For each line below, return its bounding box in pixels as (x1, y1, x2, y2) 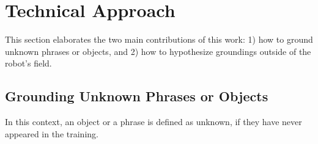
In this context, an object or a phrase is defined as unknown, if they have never (5, 115, 302, 128)
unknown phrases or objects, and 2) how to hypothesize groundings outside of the (5, 45, 311, 57)
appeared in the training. (5, 127, 98, 140)
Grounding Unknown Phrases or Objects (5, 87, 268, 106)
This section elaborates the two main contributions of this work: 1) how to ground (5, 33, 313, 46)
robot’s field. (5, 57, 52, 70)
